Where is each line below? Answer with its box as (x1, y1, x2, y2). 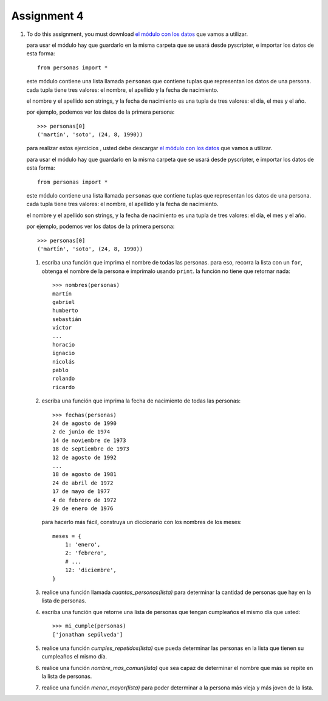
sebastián (52, 316, 81, 322)
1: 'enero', (64, 541, 101, 548)
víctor (52, 324, 72, 331)
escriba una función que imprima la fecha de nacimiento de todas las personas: (41, 397, 241, 404)
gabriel (52, 299, 75, 305)
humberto (52, 307, 78, 314)
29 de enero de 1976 (52, 505, 114, 512)
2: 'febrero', (64, 550, 108, 556)
